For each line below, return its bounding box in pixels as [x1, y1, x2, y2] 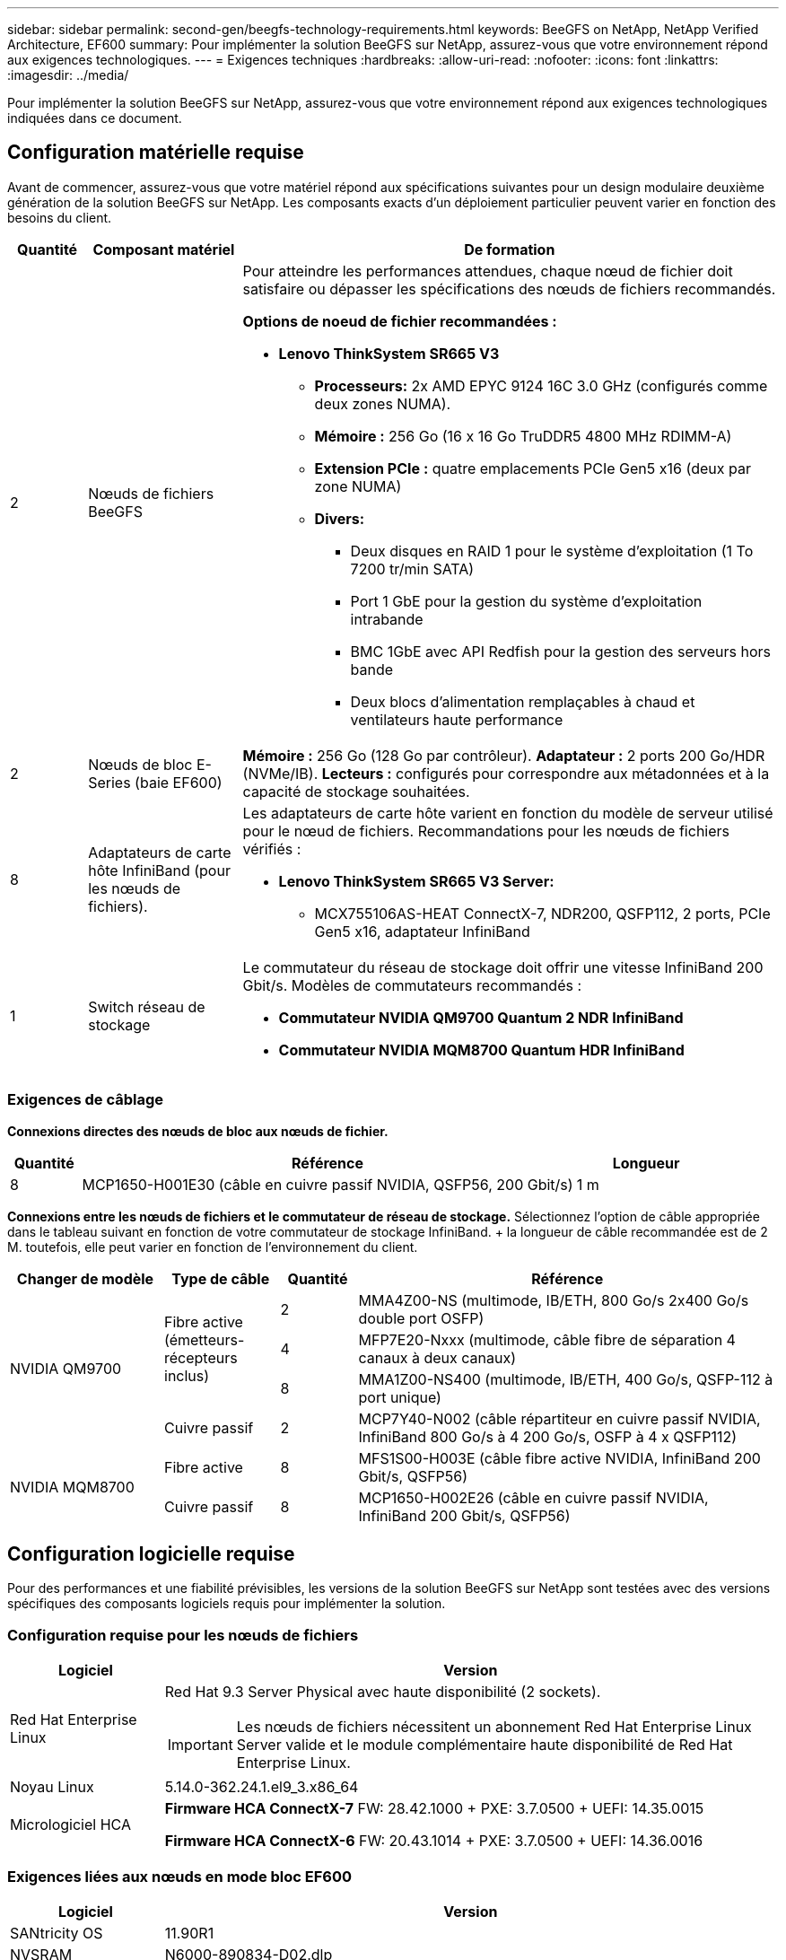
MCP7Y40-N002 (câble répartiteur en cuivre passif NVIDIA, [358, 1409, 761, 1428]
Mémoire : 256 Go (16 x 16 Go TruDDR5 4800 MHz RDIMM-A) [314, 426, 732, 445]
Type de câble [171, 1269, 270, 1288]
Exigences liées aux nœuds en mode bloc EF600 [7, 1867, 353, 1886]
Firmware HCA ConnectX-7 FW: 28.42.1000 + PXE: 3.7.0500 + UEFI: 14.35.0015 [164, 1799, 704, 1818]
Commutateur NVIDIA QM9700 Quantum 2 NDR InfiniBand [278, 1008, 684, 1027]
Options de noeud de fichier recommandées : [242, 311, 557, 330]
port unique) [358, 1387, 441, 1406]
